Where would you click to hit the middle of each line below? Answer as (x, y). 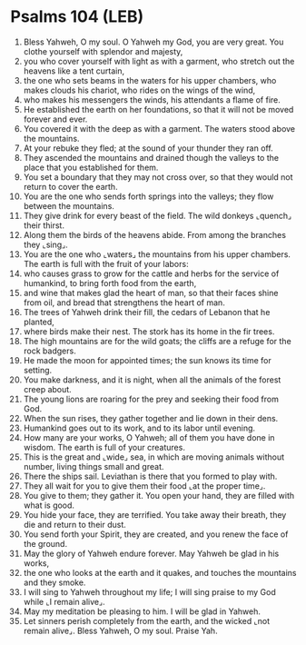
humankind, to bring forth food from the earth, (110, 283)
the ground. (45, 543)
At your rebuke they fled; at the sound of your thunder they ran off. (148, 148)
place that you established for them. (91, 167)
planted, (39, 322)
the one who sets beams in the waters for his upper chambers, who (150, 80)
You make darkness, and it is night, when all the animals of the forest (152, 380)
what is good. (49, 505)
